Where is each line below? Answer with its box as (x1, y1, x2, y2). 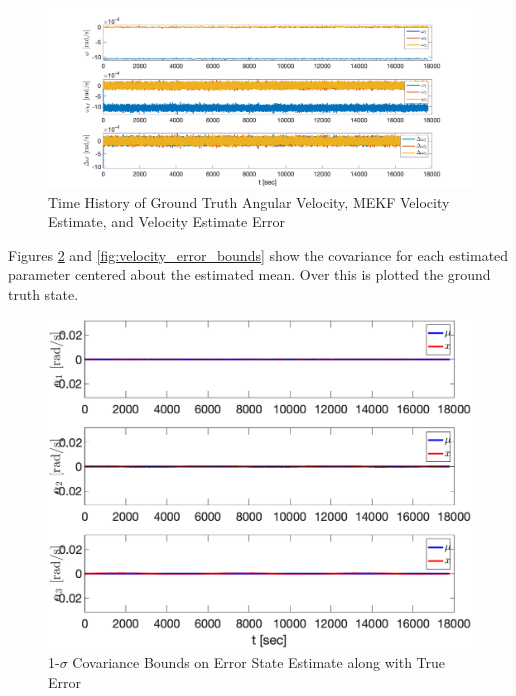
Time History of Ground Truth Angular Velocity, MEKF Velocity (48, 191, 450, 212)
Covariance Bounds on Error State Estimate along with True (72, 652, 446, 673)
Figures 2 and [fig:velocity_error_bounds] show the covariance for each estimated (8, 244, 509, 265)
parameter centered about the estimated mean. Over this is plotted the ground (8, 264, 491, 285)
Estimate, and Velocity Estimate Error (48, 211, 285, 232)
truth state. (8, 284, 79, 305)
